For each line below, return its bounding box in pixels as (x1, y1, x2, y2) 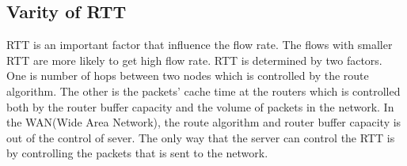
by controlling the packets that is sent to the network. (6, 145, 268, 161)
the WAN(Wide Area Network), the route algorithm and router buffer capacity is (6, 114, 401, 130)
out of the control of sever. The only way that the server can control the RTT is (6, 129, 395, 145)
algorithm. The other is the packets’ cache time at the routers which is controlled (6, 82, 401, 99)
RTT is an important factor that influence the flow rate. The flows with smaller (6, 36, 393, 53)
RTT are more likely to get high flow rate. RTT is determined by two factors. (6, 51, 382, 68)
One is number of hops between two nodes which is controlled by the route (6, 67, 369, 84)
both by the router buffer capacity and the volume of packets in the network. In (6, 98, 394, 115)
